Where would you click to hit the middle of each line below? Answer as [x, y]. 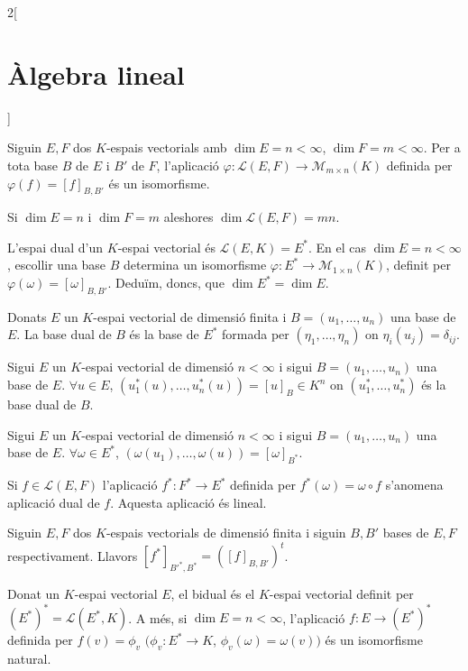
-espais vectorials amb [166, 147]
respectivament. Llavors [73, 555]
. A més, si [158, 617]
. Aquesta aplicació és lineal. [188, 502]
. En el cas [338, 247]
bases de [406, 533]
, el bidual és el [213, 594]
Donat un [34, 594]
